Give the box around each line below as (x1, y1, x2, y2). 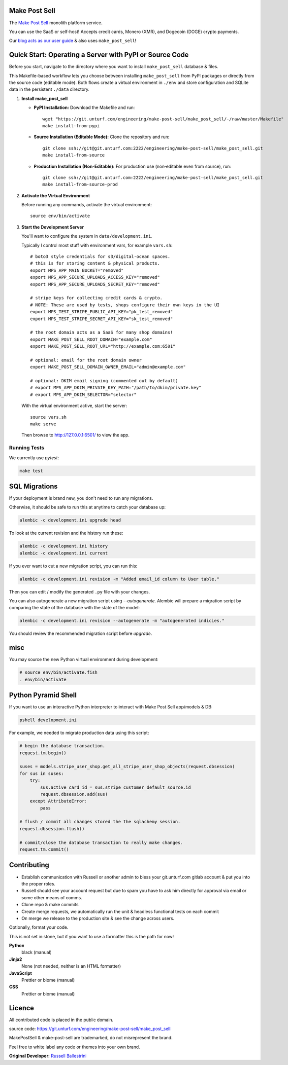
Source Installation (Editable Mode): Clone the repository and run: (33, 134, 170, 140)
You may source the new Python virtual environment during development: (9, 657, 159, 662)
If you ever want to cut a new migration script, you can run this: (9, 563, 138, 569)
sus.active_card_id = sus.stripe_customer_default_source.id (40, 784, 191, 790)
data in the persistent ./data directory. (9, 86, 90, 92)
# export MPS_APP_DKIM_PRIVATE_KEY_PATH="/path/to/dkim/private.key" (30, 385, 202, 391)
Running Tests (9, 444, 44, 451)
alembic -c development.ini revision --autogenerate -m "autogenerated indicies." (19, 618, 225, 624)
